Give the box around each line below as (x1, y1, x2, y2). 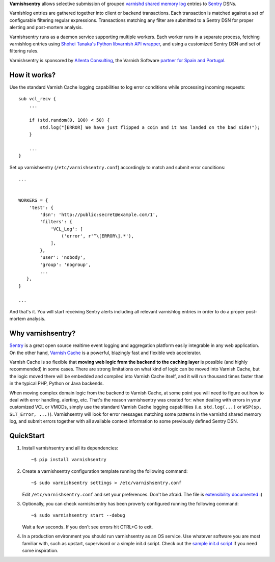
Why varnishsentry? (9, 329, 76, 338)
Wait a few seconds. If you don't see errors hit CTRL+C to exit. (22, 524, 153, 530)
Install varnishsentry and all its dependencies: (22, 445, 118, 451)
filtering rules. (9, 48, 39, 54)
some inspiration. (22, 547, 59, 553)
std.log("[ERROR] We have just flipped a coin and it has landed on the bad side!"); (40, 124, 260, 130)
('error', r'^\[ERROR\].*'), (61, 233, 134, 239)
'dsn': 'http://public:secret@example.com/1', (40, 211, 158, 218)
